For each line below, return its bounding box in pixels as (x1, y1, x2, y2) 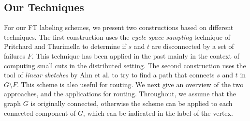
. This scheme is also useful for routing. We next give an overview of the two (17, 79, 244, 89)
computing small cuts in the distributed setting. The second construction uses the (4, 60, 246, 70)
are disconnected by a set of (151, 41, 234, 51)
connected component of (4, 107, 76, 118)
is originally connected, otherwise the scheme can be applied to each (30, 98, 233, 108)
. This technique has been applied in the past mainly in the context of (31, 50, 239, 60)
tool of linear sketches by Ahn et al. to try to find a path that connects (4, 70, 215, 80)
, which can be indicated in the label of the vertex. (83, 107, 233, 118)
